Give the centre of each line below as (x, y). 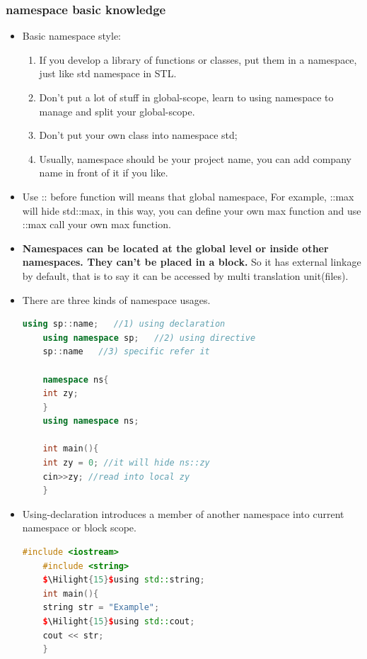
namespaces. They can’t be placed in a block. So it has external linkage (192, 262)
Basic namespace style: (72, 36)
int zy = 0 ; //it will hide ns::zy (126, 463)
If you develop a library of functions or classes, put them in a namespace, (198, 59)
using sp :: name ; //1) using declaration (124, 324)
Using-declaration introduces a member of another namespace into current (183, 513)
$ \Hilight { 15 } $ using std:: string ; (124, 580)
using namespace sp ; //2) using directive (149, 338)
